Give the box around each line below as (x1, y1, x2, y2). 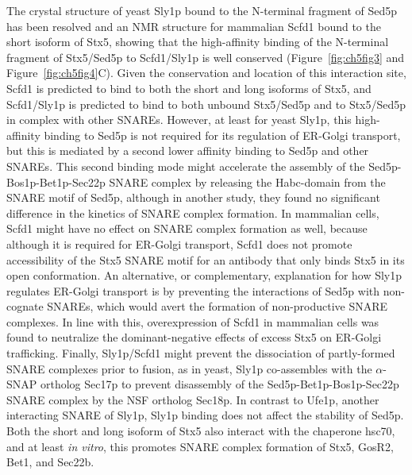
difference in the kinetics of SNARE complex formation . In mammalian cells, (6, 204, 379, 221)
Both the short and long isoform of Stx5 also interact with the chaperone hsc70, (6, 423, 395, 439)
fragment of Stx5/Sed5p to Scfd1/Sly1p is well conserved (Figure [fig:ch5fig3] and (6, 48, 405, 65)
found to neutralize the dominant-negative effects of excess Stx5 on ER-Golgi (6, 329, 382, 346)
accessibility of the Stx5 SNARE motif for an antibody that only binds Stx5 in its (6, 251, 405, 268)
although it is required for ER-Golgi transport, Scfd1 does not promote (6, 235, 352, 252)
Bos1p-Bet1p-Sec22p (6, 173, 106, 190)
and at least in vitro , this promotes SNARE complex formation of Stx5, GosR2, (6, 438, 394, 454)
